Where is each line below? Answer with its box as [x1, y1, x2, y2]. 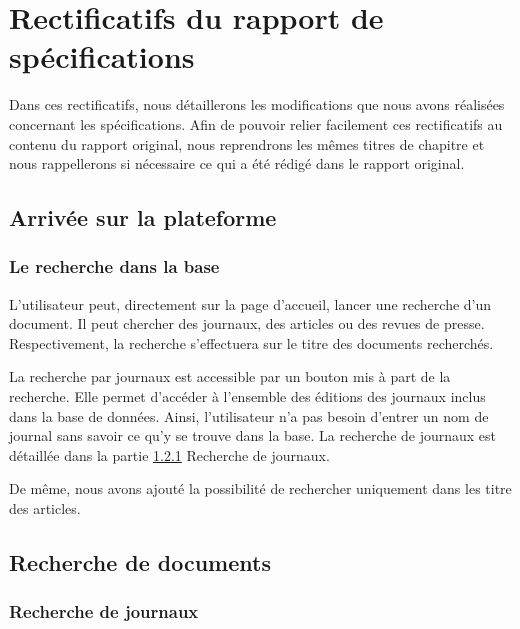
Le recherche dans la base [9, 254, 220, 279]
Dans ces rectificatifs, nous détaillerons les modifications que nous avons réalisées [9, 94, 505, 115]
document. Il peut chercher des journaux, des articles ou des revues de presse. [9, 313, 485, 334]
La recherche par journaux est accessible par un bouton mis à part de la [9, 366, 451, 387]
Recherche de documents [9, 547, 271, 578]
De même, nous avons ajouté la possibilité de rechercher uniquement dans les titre [9, 478, 512, 499]
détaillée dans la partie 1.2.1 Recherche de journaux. [9, 444, 330, 465]
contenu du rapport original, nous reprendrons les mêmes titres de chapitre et [9, 133, 485, 154]
